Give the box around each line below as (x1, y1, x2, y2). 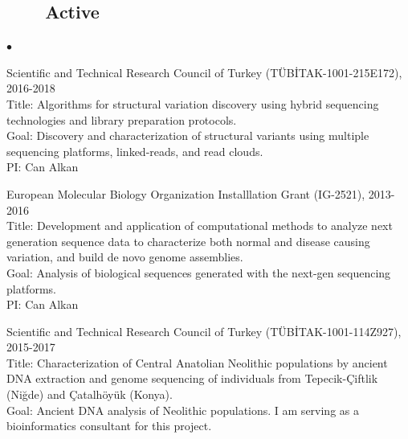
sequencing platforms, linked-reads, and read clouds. (6, 142, 263, 159)
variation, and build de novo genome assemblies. (6, 248, 243, 265)
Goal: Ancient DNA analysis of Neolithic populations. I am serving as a (6, 401, 359, 418)
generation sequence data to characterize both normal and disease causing (6, 232, 370, 249)
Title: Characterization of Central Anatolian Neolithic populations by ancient (6, 354, 388, 371)
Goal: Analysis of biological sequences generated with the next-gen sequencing (6, 264, 391, 281)
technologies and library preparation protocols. (6, 111, 237, 128)
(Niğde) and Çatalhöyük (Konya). (6, 386, 173, 403)
